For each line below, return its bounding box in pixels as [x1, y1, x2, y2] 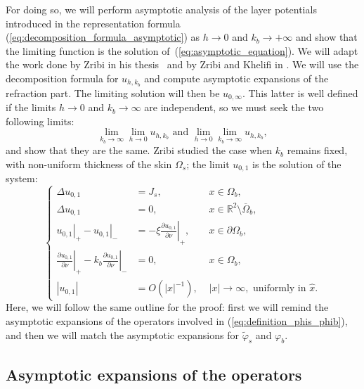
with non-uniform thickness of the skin [6, 156, 172, 171]
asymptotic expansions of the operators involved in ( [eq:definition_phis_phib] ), [6, 313, 348, 328]
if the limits [6, 100, 56, 115]
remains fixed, [287, 143, 348, 158]
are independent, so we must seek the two [144, 100, 324, 115]
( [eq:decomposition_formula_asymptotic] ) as [6, 30, 200, 44]
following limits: [6, 113, 74, 128]
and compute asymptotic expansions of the [144, 70, 329, 85]
